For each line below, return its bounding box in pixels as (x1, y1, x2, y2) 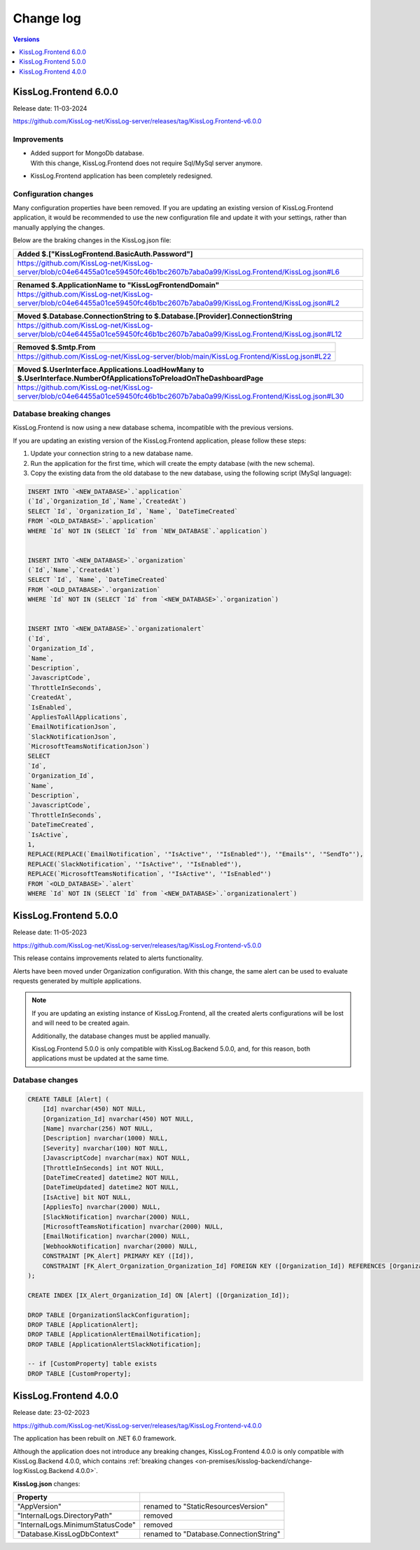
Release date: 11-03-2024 (13, 104, 87, 112)
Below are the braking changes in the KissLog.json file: (13, 236, 171, 244)
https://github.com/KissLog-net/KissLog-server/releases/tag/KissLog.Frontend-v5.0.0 (13, 941, 262, 949)
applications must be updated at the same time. (31, 1054, 169, 1063)
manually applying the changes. (13, 223, 105, 231)
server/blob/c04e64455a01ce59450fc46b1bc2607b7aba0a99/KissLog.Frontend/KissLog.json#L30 (17, 391, 344, 401)
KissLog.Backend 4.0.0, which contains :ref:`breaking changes (13, 1457, 194, 1465)
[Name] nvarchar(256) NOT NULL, (42, 1125, 154, 1133)
